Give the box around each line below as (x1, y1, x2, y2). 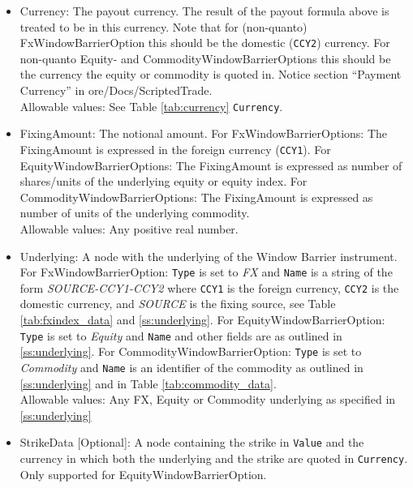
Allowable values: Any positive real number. (19, 220, 239, 237)
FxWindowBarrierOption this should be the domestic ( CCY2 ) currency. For (19, 34, 390, 51)
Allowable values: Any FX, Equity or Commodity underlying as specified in (19, 391, 396, 408)
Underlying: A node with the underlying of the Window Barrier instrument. (19, 247, 398, 264)
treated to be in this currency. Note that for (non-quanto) (19, 18, 308, 35)
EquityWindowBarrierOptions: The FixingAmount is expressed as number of (19, 156, 402, 173)
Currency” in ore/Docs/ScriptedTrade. (19, 82, 213, 99)
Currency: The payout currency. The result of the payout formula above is (19, 2, 389, 19)
